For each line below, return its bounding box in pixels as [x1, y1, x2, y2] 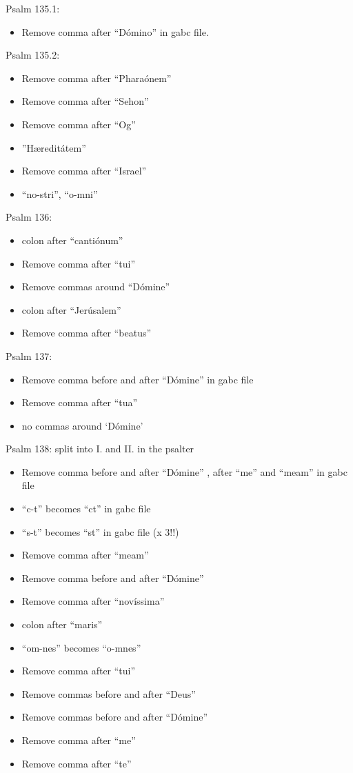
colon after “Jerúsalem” [21, 302, 121, 317]
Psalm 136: [6, 210, 52, 224]
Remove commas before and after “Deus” [21, 686, 196, 701]
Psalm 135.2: [6, 48, 60, 62]
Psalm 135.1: [6, 1, 60, 15]
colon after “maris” [21, 617, 103, 632]
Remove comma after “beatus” [21, 325, 152, 340]
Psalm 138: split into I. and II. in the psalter [6, 441, 194, 456]
